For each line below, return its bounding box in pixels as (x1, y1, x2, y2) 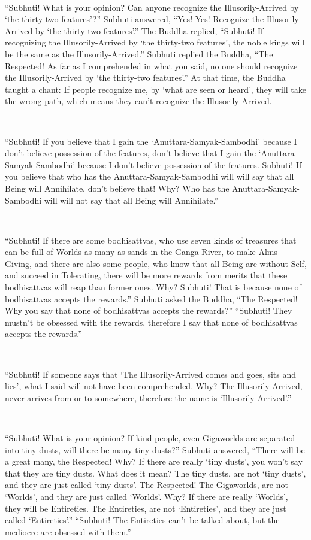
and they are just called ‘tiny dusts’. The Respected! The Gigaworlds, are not (5, 478, 288, 491)
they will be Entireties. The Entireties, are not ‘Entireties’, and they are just (5, 502, 286, 514)
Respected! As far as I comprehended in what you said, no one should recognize (5, 59, 298, 72)
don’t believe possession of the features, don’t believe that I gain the (5, 147, 256, 159)
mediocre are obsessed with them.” (5, 525, 131, 538)
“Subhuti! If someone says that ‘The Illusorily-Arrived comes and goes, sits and (5, 368, 297, 380)
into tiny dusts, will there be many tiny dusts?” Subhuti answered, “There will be (5, 443, 305, 456)
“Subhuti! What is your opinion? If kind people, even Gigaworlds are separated (5, 432, 295, 444)
